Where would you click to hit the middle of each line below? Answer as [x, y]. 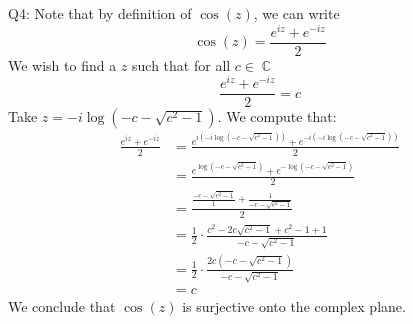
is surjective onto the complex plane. [294, 306]
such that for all [181, 64]
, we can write [296, 13]
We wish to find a [62, 64]
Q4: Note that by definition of [100, 13]
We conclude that [62, 306]
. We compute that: [277, 116]
